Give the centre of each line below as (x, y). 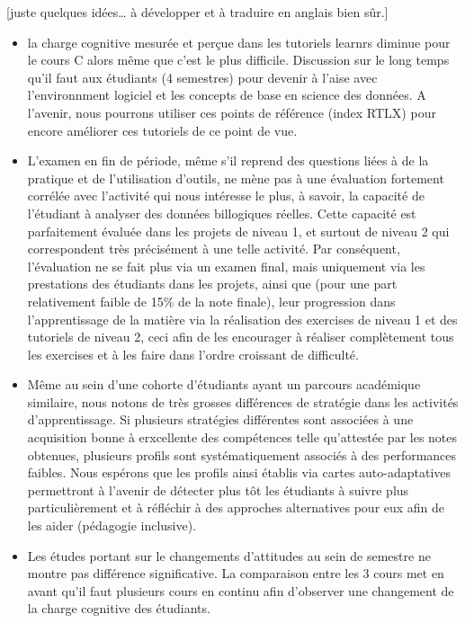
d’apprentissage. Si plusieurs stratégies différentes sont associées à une (220, 419)
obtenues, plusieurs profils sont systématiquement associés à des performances (242, 454)
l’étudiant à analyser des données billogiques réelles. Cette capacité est (222, 213)
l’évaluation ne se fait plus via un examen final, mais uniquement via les (226, 266)
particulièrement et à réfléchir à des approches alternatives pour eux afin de (236, 507)
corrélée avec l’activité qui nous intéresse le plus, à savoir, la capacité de (226, 196)
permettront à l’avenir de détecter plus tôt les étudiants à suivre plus (218, 489)
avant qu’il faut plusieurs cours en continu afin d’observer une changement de (241, 590)
